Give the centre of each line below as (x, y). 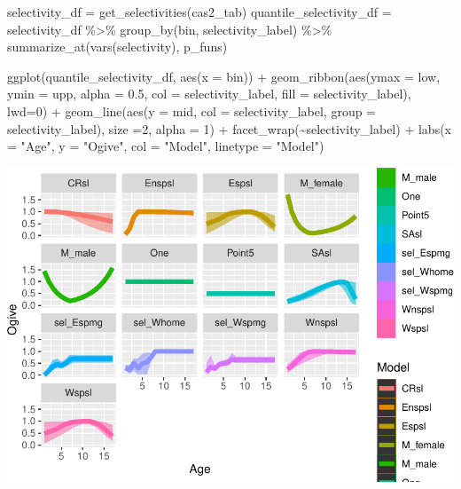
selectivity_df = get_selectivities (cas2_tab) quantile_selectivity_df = (199, 12)
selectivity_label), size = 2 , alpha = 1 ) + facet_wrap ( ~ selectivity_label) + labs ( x (230, 128)
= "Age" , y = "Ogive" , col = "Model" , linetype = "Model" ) (166, 146)
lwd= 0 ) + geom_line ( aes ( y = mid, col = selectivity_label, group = (192, 110)
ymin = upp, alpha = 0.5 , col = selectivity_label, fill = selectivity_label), (209, 94)
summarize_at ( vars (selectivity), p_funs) (117, 47)
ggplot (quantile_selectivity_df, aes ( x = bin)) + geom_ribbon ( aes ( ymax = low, (224, 76)
